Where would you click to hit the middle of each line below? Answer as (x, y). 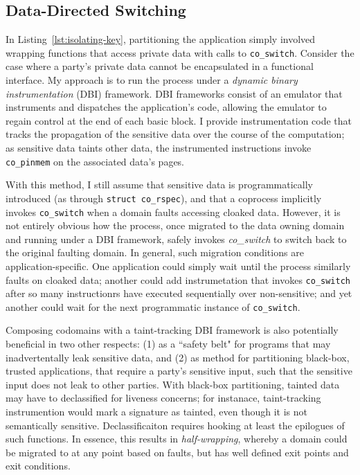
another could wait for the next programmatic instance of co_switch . (153, 306)
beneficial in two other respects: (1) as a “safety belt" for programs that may (168, 344)
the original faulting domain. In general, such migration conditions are (155, 252)
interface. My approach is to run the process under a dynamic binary (152, 80)
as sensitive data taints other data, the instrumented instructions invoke (159, 148)
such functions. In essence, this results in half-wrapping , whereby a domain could (177, 439)
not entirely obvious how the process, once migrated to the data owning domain (175, 225)
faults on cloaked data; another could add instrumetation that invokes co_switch (178, 279)
